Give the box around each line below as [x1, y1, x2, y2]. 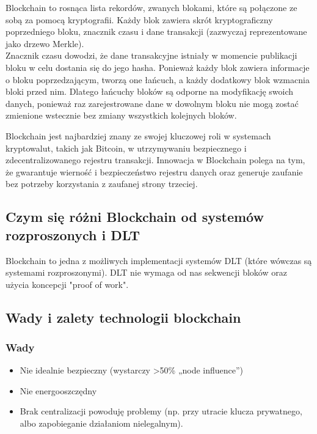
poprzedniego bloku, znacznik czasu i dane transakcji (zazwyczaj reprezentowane [5, 25, 307, 38]
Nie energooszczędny [20, 384, 97, 397]
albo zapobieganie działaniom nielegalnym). [20, 417, 183, 430]
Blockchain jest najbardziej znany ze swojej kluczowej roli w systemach [5, 129, 271, 142]
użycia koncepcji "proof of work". [5, 278, 129, 290]
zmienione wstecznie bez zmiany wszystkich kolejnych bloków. [5, 109, 237, 122]
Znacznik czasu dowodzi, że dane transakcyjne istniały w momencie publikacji [5, 49, 297, 62]
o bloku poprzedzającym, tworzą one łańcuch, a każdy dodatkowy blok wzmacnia [5, 73, 310, 86]
